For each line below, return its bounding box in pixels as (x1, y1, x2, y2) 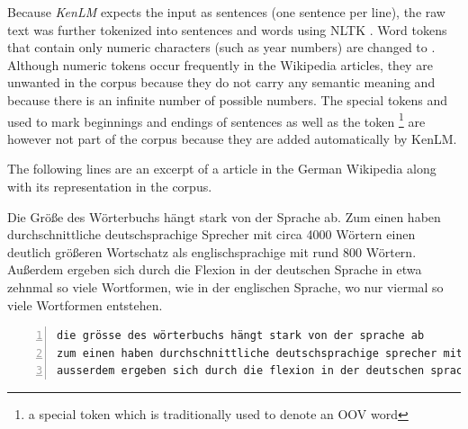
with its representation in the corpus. (7, 177, 212, 195)
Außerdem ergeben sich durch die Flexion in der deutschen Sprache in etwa (7, 260, 422, 279)
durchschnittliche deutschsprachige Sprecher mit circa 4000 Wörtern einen (7, 225, 416, 244)
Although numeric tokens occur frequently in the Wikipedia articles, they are (7, 55, 433, 74)
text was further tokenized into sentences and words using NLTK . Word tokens (7, 20, 447, 39)
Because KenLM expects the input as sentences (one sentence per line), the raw (7, 3, 445, 21)
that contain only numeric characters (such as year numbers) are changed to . (7, 38, 436, 57)
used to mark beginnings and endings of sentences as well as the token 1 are (7, 109, 426, 130)
